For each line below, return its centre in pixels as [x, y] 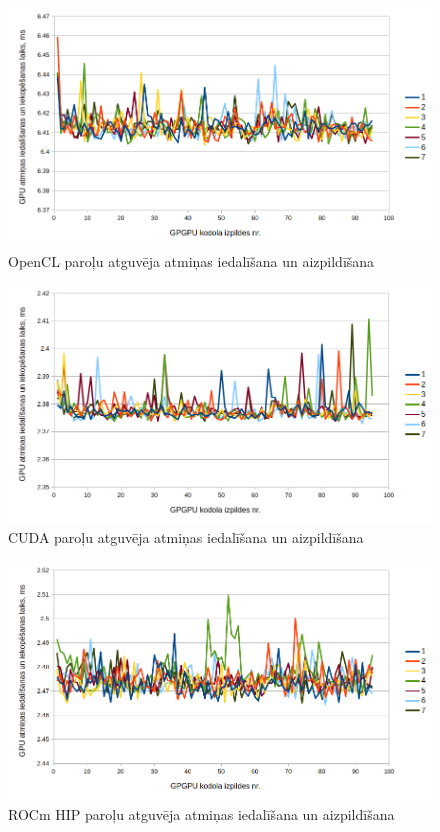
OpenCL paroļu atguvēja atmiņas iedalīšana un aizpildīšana [191, 260]
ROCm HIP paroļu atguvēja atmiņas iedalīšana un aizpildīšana [201, 813]
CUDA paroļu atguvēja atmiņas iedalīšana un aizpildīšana [186, 537]
